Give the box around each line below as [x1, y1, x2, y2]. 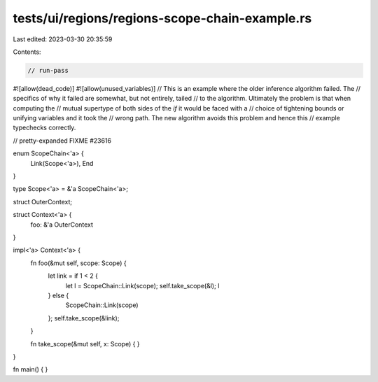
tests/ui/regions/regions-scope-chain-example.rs [13, 10, 312, 26]
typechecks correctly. [13, 123, 76, 132]
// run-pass [27, 66, 69, 74]
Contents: [13, 48, 41, 56]
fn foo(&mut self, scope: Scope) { [30, 259, 127, 267]
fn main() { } [13, 365, 48, 374]
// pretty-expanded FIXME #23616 [13, 136, 112, 145]
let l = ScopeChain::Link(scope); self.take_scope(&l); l [65, 281, 220, 290]
